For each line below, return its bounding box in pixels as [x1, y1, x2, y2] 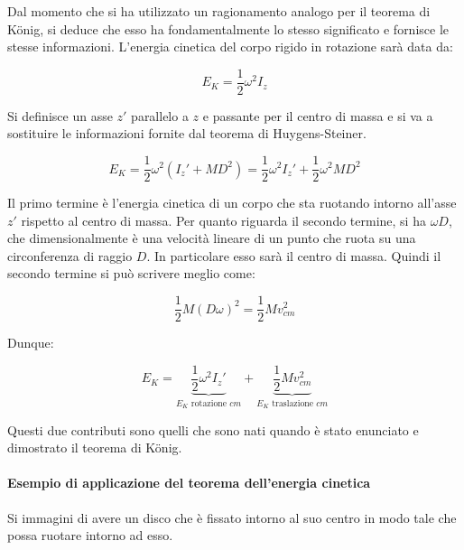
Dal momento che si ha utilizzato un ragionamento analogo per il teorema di [7, 2, 431, 20]
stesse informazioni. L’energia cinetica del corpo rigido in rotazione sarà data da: [7, 37, 453, 56]
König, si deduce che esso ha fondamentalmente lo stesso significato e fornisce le [7, 19, 450, 38]
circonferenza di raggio [7, 246, 133, 265]
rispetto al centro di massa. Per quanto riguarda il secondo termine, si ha [21, 210, 426, 229]
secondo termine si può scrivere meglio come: [7, 264, 255, 283]
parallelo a [131, 106, 189, 125]
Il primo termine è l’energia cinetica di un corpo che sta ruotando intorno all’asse [7, 193, 457, 212]
